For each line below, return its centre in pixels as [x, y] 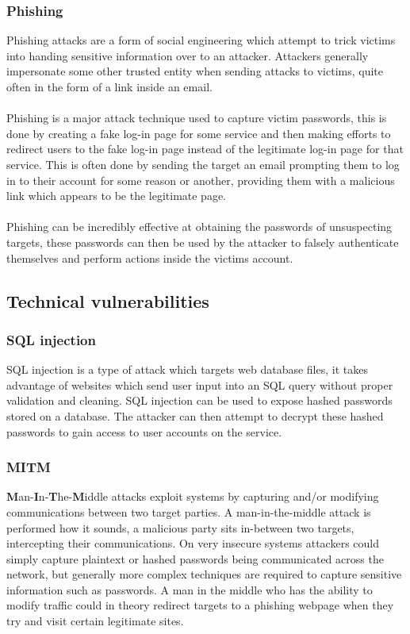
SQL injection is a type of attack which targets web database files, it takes [187, 369]
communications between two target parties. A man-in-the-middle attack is [189, 511]
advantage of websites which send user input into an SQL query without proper [200, 384]
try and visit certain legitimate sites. [95, 621]
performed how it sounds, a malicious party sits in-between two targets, [180, 527]
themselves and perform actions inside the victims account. [150, 257]
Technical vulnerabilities [108, 300]
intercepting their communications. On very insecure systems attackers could [193, 543]
